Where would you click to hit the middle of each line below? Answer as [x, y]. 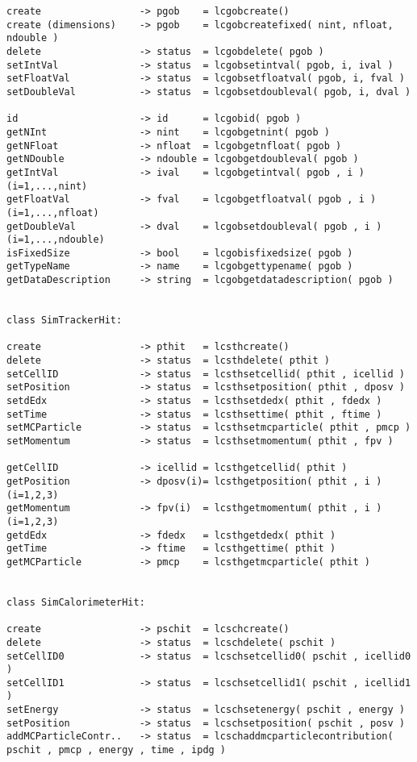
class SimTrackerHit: [65, 321]
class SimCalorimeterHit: [76, 602]
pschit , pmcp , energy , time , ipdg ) [117, 750]
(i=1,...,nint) [47, 186]
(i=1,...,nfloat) [53, 212]
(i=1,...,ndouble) [56, 240]
